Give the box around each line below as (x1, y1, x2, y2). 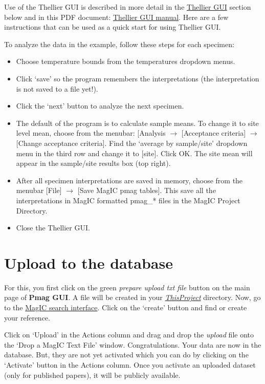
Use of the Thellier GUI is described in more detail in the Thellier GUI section (4, 2, 251, 12)
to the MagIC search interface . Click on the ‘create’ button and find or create (4, 302, 247, 312)
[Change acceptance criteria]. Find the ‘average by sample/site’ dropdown (16, 137, 248, 148)
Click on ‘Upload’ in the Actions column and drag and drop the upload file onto (4, 329, 254, 340)
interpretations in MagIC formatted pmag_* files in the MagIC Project (16, 195, 240, 205)
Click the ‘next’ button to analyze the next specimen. (16, 100, 184, 111)
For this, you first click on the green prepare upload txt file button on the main (4, 282, 250, 292)
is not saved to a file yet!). (16, 83, 98, 94)
